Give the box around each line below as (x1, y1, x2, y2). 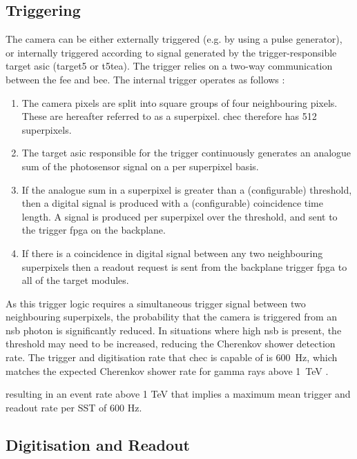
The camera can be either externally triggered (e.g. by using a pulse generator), (6, 32, 342, 46)
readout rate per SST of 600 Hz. (6, 400, 142, 414)
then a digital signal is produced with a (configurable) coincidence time (21, 196, 323, 210)
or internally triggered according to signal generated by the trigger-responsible (6, 45, 337, 59)
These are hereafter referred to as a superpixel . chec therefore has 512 (21, 109, 317, 123)
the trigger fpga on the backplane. (21, 223, 166, 237)
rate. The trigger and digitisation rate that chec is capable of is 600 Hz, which (6, 350, 338, 365)
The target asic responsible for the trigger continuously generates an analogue (21, 145, 351, 160)
